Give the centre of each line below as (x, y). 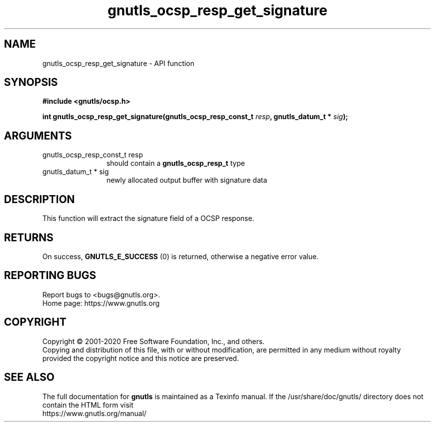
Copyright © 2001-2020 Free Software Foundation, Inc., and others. (153, 341)
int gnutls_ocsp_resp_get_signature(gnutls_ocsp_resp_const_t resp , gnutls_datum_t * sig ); (195, 117)
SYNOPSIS (31, 82)
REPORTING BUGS (50, 276)
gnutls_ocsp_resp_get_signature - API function (118, 63)
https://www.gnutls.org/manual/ (94, 413)
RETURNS (29, 237)
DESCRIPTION (39, 199)
